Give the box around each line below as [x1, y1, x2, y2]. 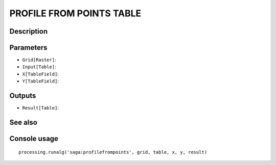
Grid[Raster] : [22, 57, 56, 63]
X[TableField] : [22, 71, 59, 77]
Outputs [9, 92, 36, 100]
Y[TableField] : [22, 78, 59, 84]
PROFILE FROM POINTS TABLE [9, 8, 142, 19]
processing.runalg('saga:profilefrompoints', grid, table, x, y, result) [18, 149, 208, 155]
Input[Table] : [22, 64, 56, 70]
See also [9, 118, 38, 127]
